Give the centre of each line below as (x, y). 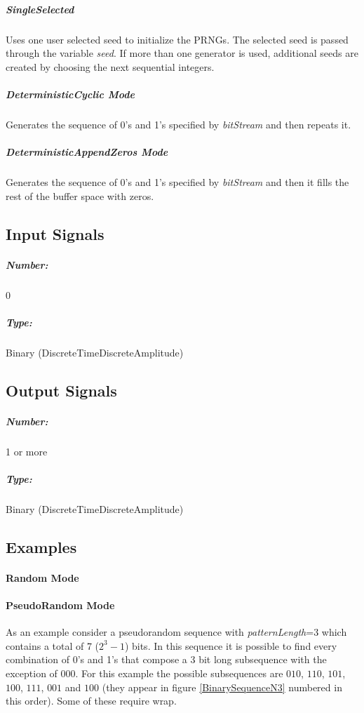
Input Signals (55, 233)
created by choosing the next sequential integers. (110, 66)
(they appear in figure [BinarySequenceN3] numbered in (222, 687)
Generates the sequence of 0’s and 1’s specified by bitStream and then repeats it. (178, 124)
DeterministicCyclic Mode (70, 94)
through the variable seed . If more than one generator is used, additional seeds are (182, 53)
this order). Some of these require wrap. (91, 701)
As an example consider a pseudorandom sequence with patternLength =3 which (176, 632)
